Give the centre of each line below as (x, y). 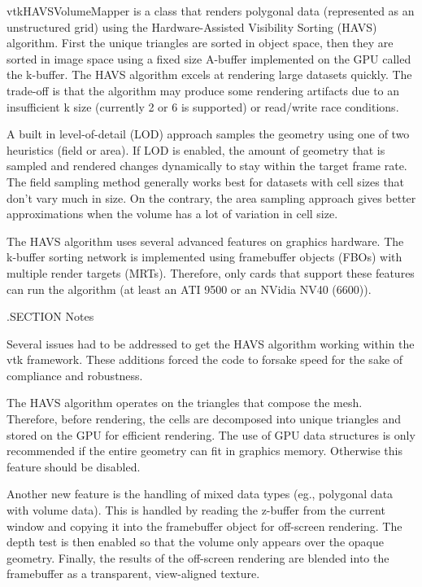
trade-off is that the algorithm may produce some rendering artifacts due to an (203, 90)
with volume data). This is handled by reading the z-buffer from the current (196, 510)
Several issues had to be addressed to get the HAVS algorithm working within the (211, 343)
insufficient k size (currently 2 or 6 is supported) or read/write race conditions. (203, 106)
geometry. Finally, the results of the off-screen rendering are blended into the (198, 557)
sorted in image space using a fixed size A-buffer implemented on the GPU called (209, 58)
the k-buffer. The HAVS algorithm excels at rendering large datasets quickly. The (209, 74)
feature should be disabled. (74, 466)
